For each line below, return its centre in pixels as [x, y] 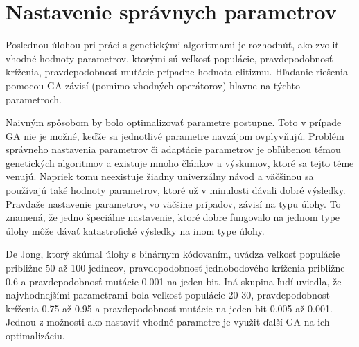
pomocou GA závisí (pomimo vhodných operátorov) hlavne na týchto [153, 85]
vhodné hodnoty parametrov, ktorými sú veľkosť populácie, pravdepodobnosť [169, 58]
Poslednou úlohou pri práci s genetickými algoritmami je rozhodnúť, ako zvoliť [172, 45]
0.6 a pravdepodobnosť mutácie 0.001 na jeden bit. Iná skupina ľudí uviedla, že [174, 281]
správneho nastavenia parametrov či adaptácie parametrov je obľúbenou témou [173, 149]
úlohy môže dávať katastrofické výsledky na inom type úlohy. [135, 230]
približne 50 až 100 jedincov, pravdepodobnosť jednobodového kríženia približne [175, 268]
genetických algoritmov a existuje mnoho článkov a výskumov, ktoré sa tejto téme [180, 162]
